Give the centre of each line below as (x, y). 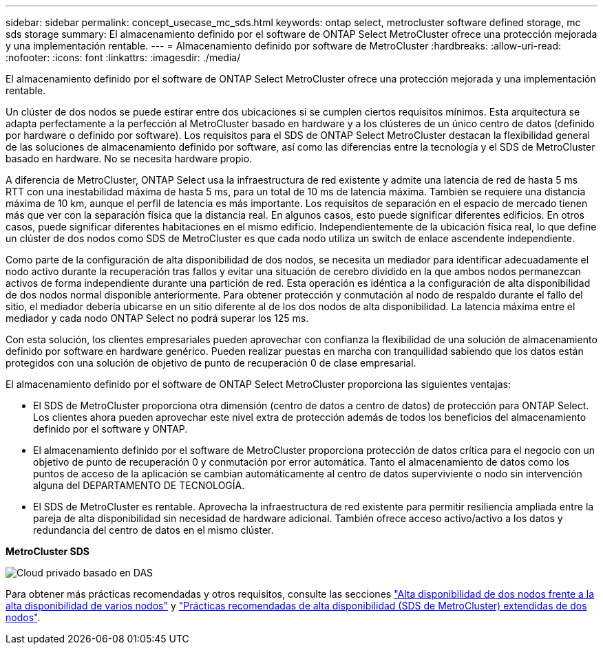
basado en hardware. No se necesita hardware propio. (129, 159)
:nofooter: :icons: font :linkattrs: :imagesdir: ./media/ (123, 57)
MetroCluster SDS (47, 551)
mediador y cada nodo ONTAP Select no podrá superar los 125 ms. (157, 318)
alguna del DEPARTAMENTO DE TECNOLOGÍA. (139, 485)
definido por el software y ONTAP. (110, 429)
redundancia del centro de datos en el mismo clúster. (154, 530)
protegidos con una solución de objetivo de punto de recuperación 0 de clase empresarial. (211, 363)
